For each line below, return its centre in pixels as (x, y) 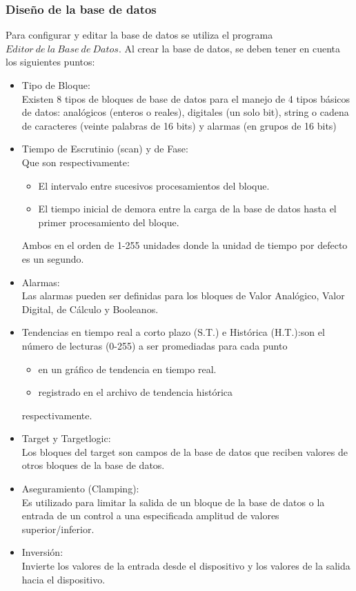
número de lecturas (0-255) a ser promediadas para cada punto (155, 345)
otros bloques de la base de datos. (93, 465)
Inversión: (42, 552)
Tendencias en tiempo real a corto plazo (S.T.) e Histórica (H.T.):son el (173, 332)
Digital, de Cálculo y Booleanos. (90, 309)
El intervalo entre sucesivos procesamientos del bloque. (154, 185)
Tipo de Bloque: (56, 85)
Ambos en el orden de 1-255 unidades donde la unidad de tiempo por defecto (185, 245)
